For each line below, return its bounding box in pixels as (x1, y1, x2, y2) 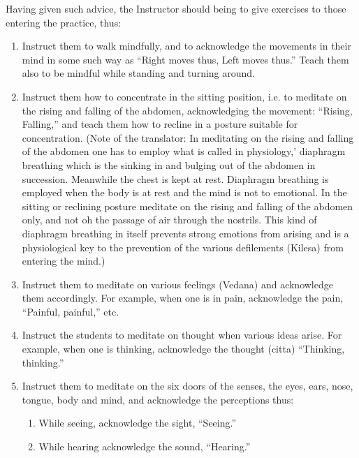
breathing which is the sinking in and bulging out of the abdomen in (22, 157, 316, 172)
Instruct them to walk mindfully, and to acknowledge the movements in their (22, 38, 351, 53)
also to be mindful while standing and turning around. (22, 66, 255, 80)
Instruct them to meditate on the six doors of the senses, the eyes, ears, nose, (22, 378, 353, 393)
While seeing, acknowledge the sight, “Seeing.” (38, 415, 237, 430)
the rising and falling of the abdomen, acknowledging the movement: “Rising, (22, 103, 353, 117)
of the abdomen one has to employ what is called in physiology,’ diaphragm (22, 144, 346, 158)
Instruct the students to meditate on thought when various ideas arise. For (22, 327, 342, 342)
